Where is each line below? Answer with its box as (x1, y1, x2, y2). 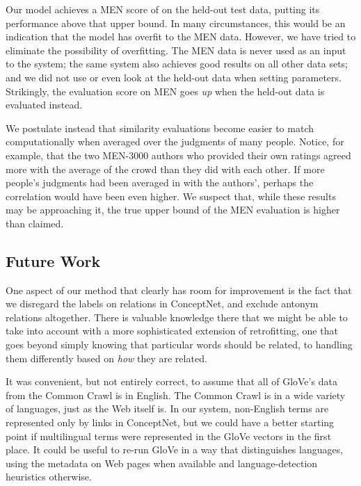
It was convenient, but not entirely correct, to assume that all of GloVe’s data (6, 374, 337, 389)
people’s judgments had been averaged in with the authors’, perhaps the (6, 175, 314, 190)
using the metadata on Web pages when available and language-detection (6, 455, 318, 470)
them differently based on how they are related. (6, 350, 207, 365)
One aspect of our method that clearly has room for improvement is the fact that (6, 282, 352, 297)
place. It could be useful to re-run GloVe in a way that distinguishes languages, (6, 442, 344, 457)
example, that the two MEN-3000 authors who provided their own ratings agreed (6, 147, 351, 162)
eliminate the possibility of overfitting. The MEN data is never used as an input (6, 42, 346, 57)
